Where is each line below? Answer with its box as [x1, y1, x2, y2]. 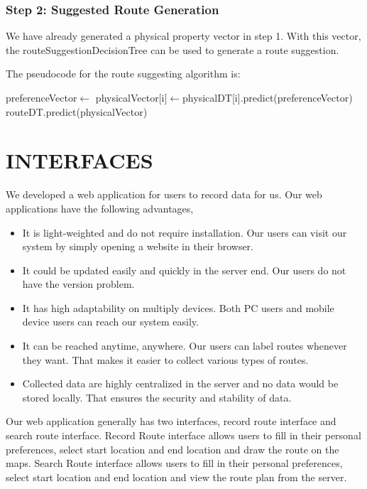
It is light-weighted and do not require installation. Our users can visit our [22, 225, 347, 240]
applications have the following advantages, [6, 200, 194, 215]
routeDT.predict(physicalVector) [6, 104, 148, 119]
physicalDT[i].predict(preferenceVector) [182, 90, 353, 104]
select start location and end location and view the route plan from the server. [6, 469, 347, 484]
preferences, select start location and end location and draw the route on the [6, 441, 339, 456]
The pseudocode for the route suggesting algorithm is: [6, 66, 241, 81]
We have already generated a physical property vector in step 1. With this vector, [6, 28, 361, 43]
